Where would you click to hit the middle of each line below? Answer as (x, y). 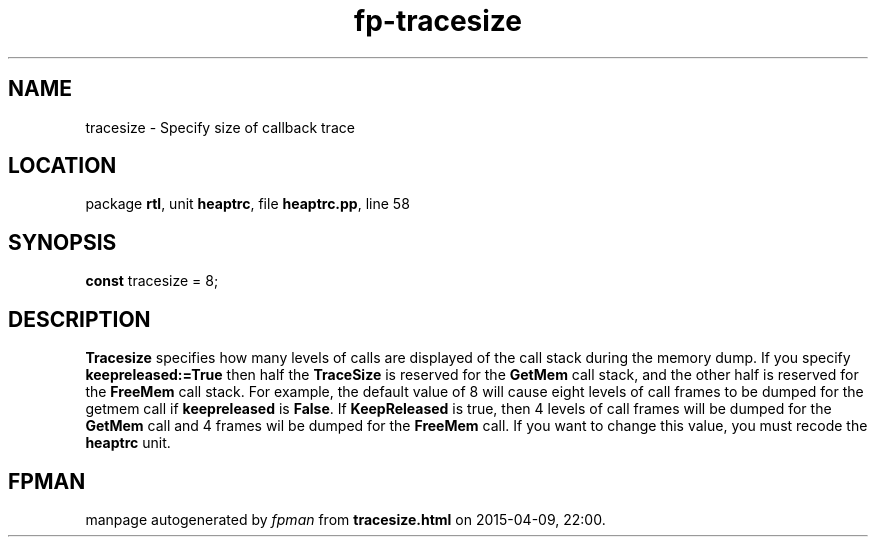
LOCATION (62, 166)
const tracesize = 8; (152, 281)
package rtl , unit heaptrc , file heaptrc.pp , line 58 (247, 204)
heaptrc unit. (128, 443)
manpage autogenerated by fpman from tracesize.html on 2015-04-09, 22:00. (345, 519)
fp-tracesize (438, 21)
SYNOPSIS (62, 242)
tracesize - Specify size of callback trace (220, 127)
